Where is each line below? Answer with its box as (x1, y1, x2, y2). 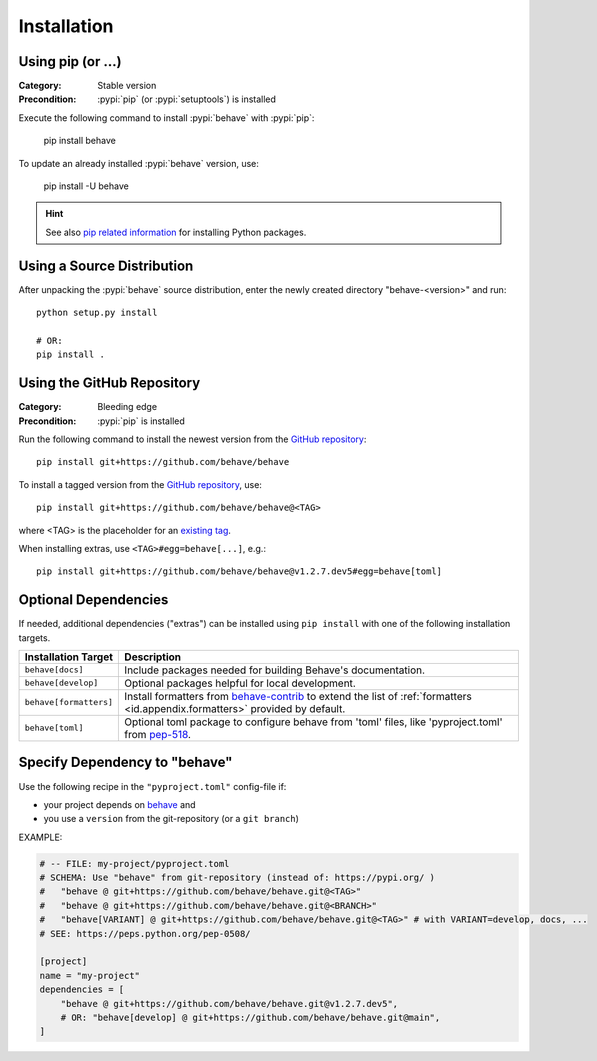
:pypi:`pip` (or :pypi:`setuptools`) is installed (97, 93, 277, 105)
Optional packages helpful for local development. (124, 676, 357, 690)
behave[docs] (24, 665, 84, 675)
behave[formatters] (24, 697, 114, 708)
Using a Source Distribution (18, 257, 194, 274)
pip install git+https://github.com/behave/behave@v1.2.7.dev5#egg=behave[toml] (36, 566, 443, 577)
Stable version (97, 80, 157, 92)
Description (124, 650, 182, 664)
